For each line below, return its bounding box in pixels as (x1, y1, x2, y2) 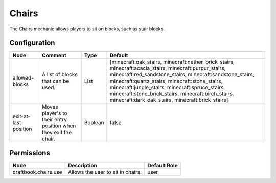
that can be (41, 77, 70, 85)
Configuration (9, 39, 55, 47)
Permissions (9, 148, 51, 158)
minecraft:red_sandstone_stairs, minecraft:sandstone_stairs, (109, 71, 255, 79)
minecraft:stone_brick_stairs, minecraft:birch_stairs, (109, 90, 234, 97)
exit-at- (12, 113, 31, 120)
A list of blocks (41, 71, 78, 79)
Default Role (147, 162, 178, 169)
